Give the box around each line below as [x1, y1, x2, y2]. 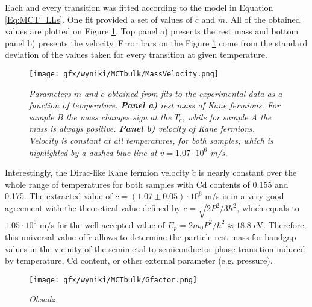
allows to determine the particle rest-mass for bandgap [95, 230, 296, 243]
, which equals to [237, 202, 299, 214]
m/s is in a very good [205, 190, 284, 202]
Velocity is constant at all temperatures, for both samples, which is [29, 134, 273, 146]
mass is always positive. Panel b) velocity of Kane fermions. [29, 122, 255, 135]
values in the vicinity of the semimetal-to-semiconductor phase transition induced [5, 242, 305, 255]
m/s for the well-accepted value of [39, 218, 165, 231]
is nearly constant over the [198, 166, 297, 179]
